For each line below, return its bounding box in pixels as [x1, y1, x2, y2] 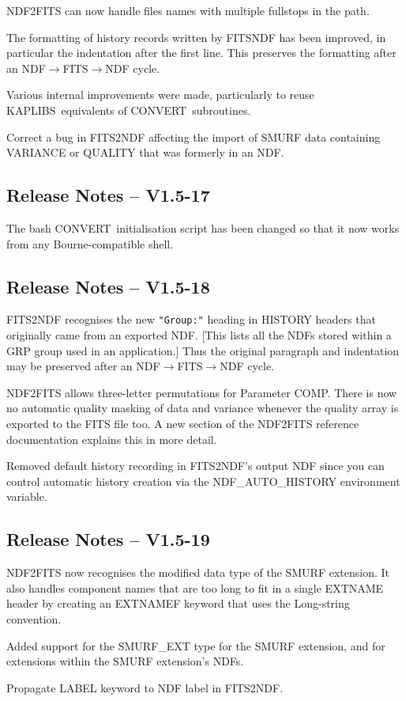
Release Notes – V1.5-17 [6, 183, 210, 207]
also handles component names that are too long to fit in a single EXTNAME [6, 579, 384, 596]
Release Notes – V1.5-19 [6, 527, 210, 551]
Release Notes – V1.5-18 [6, 274, 210, 298]
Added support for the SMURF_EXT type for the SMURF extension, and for [6, 637, 385, 654]
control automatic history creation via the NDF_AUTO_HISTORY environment [6, 472, 400, 489]
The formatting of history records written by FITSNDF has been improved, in [6, 28, 386, 45]
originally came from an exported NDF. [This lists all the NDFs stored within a [6, 327, 392, 343]
